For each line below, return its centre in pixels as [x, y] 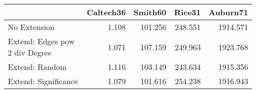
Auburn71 [228, 12]
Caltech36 [106, 12]
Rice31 [187, 12]
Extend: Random [37, 67]
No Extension [31, 27]
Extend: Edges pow [41, 41]
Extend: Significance [43, 81]
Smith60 [150, 12]
